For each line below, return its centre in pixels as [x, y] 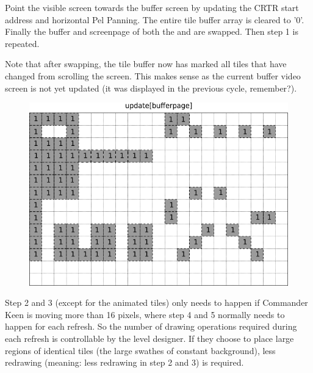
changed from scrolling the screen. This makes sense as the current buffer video [153, 75]
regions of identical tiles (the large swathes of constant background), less [140, 350]
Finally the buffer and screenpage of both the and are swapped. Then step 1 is [152, 31]
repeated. [22, 43]
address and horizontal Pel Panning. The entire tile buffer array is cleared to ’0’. [155, 19]
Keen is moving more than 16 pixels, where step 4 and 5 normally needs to [145, 314]
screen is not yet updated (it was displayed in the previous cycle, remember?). [151, 88]
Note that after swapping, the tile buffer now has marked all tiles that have [146, 64]
